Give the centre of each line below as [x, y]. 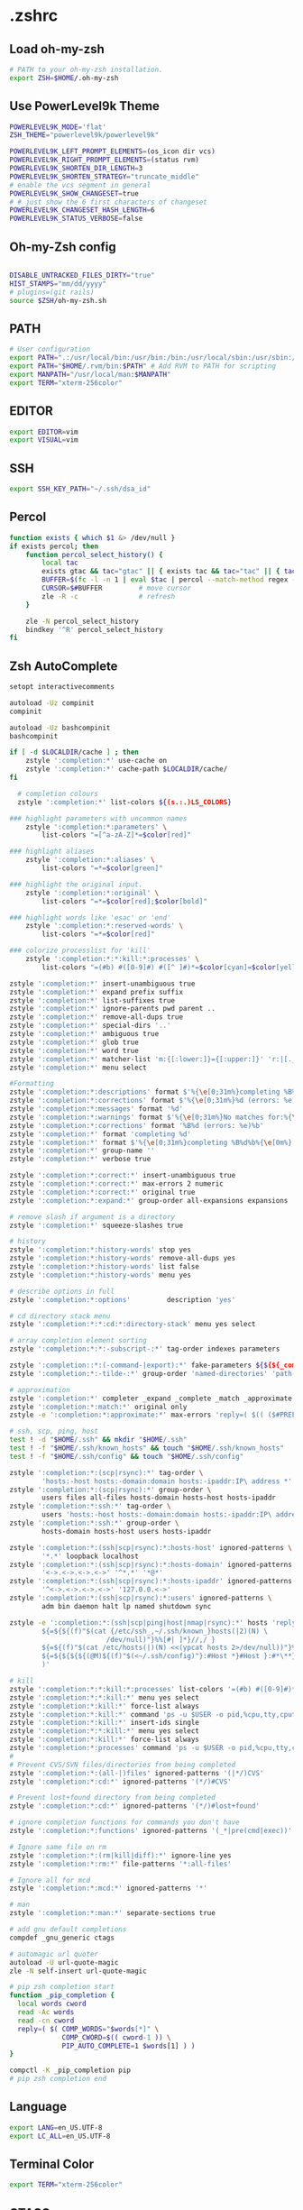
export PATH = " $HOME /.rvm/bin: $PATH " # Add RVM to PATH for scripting [143, 366]
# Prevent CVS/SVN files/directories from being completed [123, 1765]
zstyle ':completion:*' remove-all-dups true [96, 1017]
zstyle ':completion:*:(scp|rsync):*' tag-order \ [106, 1472]
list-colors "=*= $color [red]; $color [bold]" [124, 901]
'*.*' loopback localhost [91, 1556]
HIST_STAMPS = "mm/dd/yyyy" [58, 284]
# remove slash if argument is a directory [92, 1217]
